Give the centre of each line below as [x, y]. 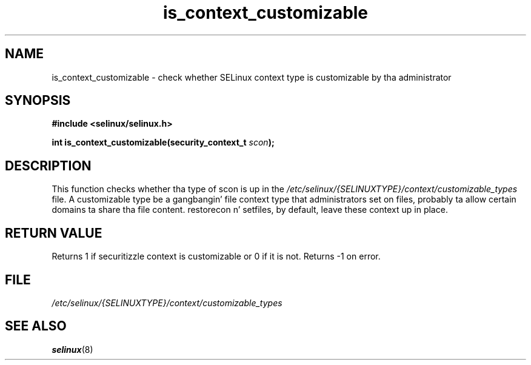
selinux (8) [72, 349]
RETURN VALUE [54, 233]
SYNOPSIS [38, 101]
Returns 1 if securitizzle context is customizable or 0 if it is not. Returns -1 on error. [216, 256]
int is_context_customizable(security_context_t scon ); [163, 142]
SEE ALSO [36, 326]
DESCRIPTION [48, 166]
